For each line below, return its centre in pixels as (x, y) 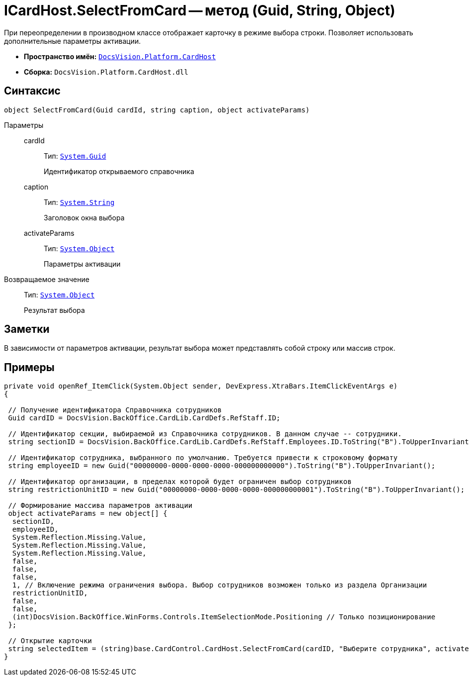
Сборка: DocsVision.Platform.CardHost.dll (106, 72)
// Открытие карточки (50, 641)
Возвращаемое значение (47, 279)
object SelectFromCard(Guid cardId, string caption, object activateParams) (157, 110)
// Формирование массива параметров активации (100, 506)
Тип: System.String (79, 202)
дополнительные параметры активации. (73, 41)
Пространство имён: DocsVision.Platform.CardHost (120, 56)
